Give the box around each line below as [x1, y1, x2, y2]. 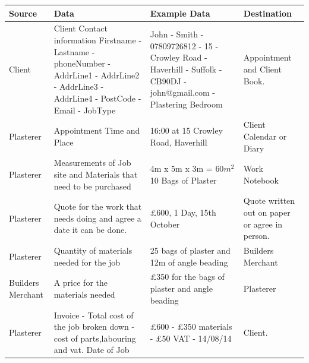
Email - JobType [53, 103, 116, 116]
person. [243, 229, 270, 242]
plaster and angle [150, 282, 213, 295]
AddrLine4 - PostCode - [53, 91, 141, 104]
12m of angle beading [150, 255, 228, 268]
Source [9, 7, 37, 19]
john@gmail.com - [150, 86, 216, 99]
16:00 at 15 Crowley [150, 124, 223, 137]
